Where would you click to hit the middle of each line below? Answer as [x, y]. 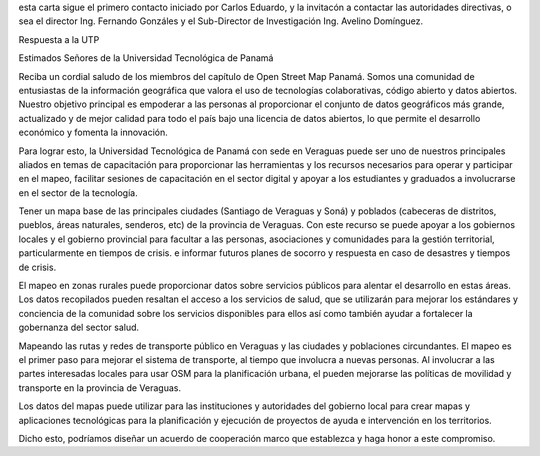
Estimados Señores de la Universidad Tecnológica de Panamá [146, 58]
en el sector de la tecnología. [78, 192]
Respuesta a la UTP [59, 39]
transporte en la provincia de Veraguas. [100, 387]
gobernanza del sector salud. [79, 327]
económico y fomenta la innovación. [93, 132]
